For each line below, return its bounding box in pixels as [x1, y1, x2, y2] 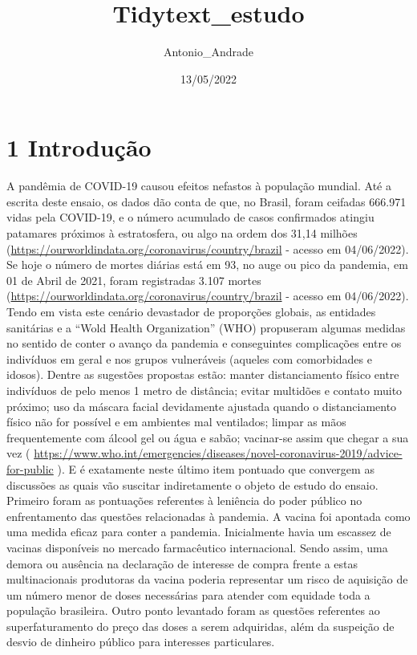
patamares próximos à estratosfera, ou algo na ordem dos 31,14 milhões [6, 225, 358, 242]
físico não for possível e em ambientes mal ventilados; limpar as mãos [6, 413, 346, 430]
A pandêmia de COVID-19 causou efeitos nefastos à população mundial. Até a [6, 177, 391, 194]
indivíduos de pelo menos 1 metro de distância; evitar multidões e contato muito [6, 381, 403, 398]
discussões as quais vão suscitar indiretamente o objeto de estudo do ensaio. [6, 476, 379, 493]
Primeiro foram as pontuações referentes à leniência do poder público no [6, 492, 362, 509]
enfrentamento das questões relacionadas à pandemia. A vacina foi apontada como [6, 507, 411, 524]
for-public [6, 460, 54, 477]
